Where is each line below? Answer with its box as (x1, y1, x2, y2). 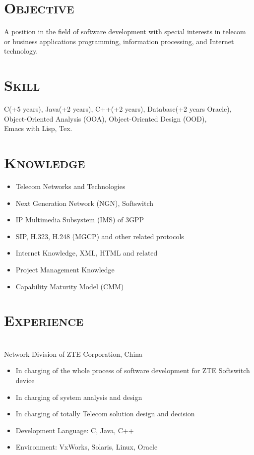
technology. (4, 46, 38, 56)
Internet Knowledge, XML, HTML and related (15, 248, 158, 258)
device (15, 375, 35, 385)
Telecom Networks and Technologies (15, 181, 126, 191)
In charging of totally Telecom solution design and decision (15, 408, 195, 419)
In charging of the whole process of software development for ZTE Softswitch (15, 365, 250, 376)
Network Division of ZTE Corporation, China (4, 348, 143, 359)
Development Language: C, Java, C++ (15, 425, 134, 435)
